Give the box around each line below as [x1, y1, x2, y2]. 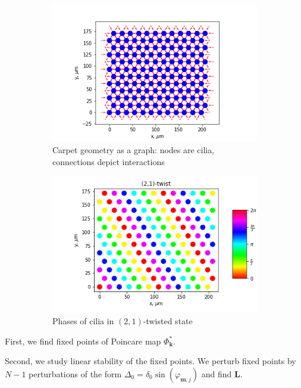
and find [201, 367, 232, 380]
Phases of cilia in [52, 315, 114, 327]
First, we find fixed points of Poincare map [5, 334, 161, 347]
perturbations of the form [29, 367, 122, 380]
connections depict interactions [52, 155, 165, 167]
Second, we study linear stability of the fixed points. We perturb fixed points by [5, 355, 296, 367]
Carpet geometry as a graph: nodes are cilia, [52, 143, 215, 156]
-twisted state [143, 315, 193, 327]
